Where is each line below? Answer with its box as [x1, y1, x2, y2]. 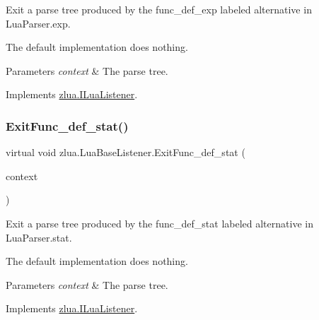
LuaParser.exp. [6, 16, 71, 30]
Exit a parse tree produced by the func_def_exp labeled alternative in [6, 2, 312, 16]
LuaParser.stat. [6, 230, 72, 244]
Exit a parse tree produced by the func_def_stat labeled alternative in [6, 215, 313, 230]
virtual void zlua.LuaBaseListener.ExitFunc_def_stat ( [6, 145, 245, 160]
